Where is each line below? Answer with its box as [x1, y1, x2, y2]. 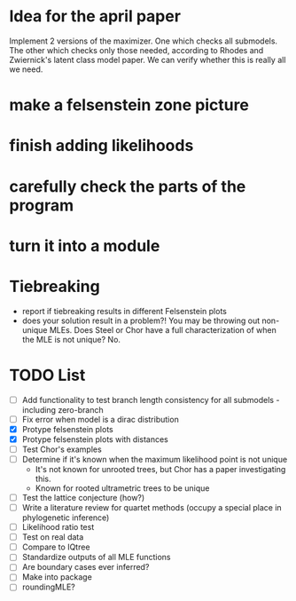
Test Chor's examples [21, 444, 102, 455]
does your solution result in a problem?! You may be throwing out [21, 315, 261, 326]
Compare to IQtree [21, 542, 90, 552]
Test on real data [21, 532, 84, 542]
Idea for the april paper [9, 6, 182, 27]
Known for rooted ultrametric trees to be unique [35, 482, 210, 494]
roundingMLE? [21, 581, 75, 592]
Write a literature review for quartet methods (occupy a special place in [21, 502, 282, 512]
